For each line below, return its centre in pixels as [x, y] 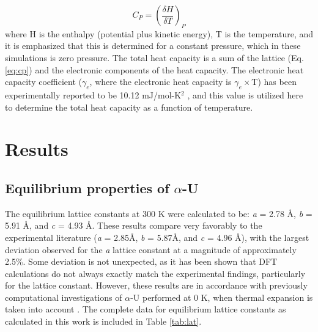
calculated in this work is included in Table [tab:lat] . [103, 321]
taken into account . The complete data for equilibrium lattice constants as [146, 309]
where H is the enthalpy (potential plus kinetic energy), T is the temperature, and [159, 33]
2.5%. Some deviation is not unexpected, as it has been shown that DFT [141, 261]
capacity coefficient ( [43, 82]
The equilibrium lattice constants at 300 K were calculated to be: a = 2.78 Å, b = [159, 213]
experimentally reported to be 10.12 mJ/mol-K [93, 94]
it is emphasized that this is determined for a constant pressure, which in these [153, 46]
